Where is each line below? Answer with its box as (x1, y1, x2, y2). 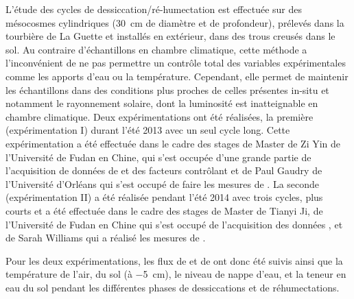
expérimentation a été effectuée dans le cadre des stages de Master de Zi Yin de (5, 136, 341, 150)
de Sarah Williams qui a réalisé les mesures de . (5, 230, 206, 245)
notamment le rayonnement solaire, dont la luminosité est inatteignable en (5, 96, 318, 110)
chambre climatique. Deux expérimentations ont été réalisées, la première (5, 109, 314, 123)
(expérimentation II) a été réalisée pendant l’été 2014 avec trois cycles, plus (5, 190, 323, 204)
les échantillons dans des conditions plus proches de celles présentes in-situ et (5, 82, 329, 97)
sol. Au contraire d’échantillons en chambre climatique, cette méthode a (5, 42, 307, 56)
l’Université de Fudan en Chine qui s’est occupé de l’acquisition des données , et (5, 217, 343, 231)
